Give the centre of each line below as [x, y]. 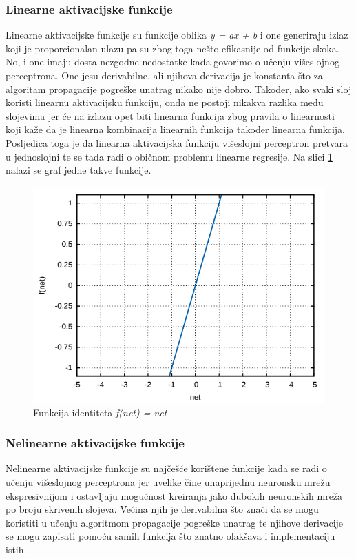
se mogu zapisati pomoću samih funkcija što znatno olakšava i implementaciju [170, 536]
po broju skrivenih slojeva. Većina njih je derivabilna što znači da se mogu [162, 509]
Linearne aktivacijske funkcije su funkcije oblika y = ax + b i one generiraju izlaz [177, 35]
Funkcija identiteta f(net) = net [100, 412]
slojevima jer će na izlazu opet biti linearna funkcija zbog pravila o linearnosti [170, 115]
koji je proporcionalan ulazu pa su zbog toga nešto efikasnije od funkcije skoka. [172, 48]
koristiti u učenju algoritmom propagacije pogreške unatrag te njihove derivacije [175, 522]
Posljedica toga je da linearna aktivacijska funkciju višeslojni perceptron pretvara [177, 142]
